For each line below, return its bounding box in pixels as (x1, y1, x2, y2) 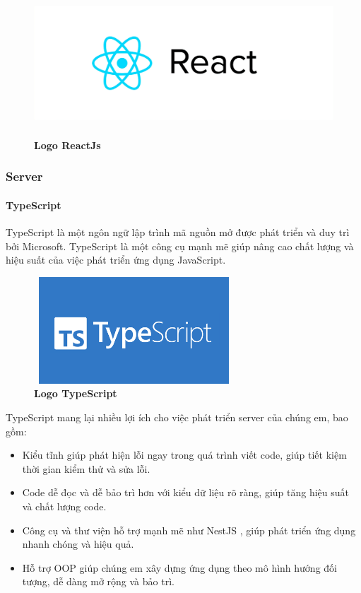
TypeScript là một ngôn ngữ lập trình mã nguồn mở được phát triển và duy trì (6, 224, 350, 239)
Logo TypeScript (34, 386, 117, 401)
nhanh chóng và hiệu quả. (22, 536, 134, 551)
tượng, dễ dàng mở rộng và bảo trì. (22, 574, 174, 589)
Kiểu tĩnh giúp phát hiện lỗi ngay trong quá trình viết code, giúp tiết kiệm (22, 447, 347, 462)
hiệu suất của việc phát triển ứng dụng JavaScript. (6, 252, 226, 267)
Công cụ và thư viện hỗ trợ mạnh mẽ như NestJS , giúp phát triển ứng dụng (22, 522, 356, 537)
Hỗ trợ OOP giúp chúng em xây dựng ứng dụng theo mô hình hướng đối (22, 560, 337, 575)
